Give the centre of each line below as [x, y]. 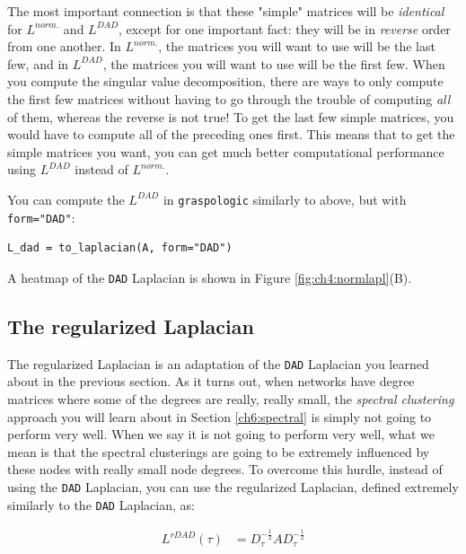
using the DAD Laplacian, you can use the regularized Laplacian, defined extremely [233, 486]
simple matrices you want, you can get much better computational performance [226, 151]
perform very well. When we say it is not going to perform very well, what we [221, 434]
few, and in [38, 63]
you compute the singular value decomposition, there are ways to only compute [225, 81]
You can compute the [66, 199]
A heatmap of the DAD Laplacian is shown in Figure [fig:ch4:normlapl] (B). [210, 277]
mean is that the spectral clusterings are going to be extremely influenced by [219, 451]
